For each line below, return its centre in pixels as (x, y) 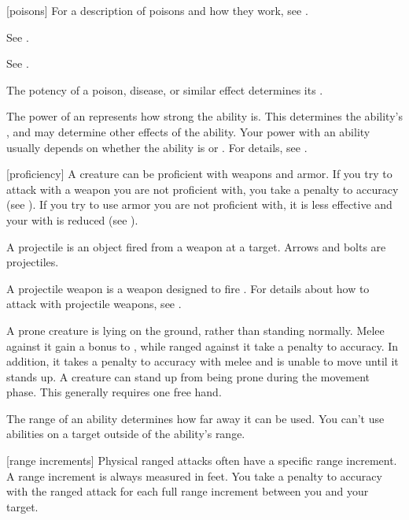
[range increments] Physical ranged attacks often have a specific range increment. (202, 461)
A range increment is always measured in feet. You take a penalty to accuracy (194, 475)
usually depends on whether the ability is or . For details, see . (157, 147)
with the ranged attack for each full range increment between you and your (188, 491)
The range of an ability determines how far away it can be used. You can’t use (195, 418)
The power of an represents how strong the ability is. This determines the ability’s (204, 116)
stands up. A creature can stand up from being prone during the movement (188, 376)
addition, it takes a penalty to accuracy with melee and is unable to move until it (203, 361)
